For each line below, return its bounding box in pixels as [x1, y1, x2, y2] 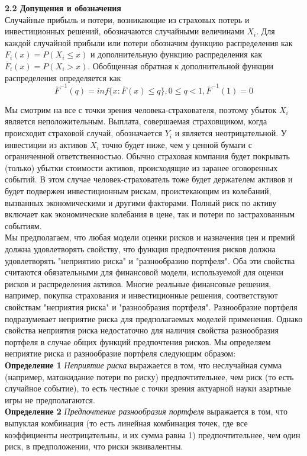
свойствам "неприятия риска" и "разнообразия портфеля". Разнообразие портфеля [5, 300, 298, 313]
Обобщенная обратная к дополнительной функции [92, 59, 274, 72]
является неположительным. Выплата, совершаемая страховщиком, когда [5, 115, 267, 127]
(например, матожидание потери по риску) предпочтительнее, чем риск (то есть [5, 370, 294, 383]
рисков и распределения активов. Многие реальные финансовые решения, [5, 277, 272, 290]
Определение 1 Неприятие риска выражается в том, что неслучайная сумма [5, 358, 282, 371]
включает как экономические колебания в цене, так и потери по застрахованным [5, 208, 295, 220]
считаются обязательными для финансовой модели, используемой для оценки [5, 266, 284, 278]
